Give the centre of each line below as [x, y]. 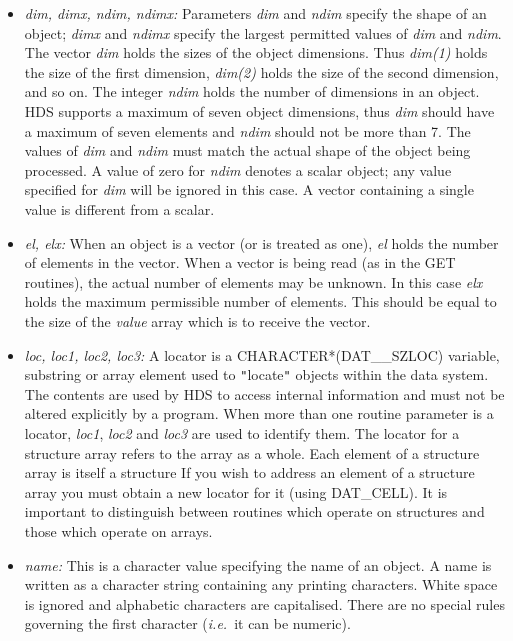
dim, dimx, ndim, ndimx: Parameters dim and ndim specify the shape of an [255, 13]
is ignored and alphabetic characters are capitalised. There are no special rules [264, 603]
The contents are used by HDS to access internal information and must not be [264, 393]
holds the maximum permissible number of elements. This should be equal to [260, 301]
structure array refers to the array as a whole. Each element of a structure [252, 452]
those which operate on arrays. [118, 530]
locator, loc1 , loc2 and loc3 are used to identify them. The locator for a [242, 432]
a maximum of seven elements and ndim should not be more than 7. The [247, 130]
